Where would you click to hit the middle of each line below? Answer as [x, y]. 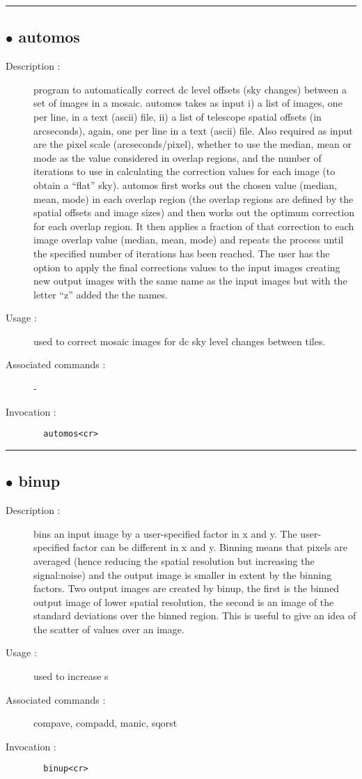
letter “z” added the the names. [101, 294]
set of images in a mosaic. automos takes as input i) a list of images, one [188, 103]
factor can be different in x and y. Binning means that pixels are [210, 547]
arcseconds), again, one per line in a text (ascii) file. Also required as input [193, 130]
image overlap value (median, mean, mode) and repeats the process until [189, 240]
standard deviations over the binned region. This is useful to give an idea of [195, 615]
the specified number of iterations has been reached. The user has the [182, 253]
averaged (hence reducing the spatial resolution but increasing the [174, 560]
